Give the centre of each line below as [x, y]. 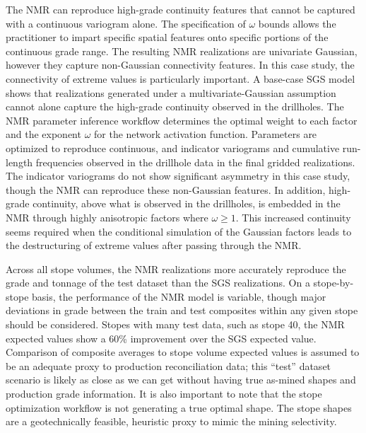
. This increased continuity [293, 217]
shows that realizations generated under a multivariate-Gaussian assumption [171, 92]
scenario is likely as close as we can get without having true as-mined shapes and [181, 380]
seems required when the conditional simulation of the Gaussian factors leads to [179, 231]
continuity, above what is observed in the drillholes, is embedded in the [187, 203]
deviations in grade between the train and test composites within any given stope [182, 310]
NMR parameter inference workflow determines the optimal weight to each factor [182, 120]
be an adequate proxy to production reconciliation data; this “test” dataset [169, 365]
